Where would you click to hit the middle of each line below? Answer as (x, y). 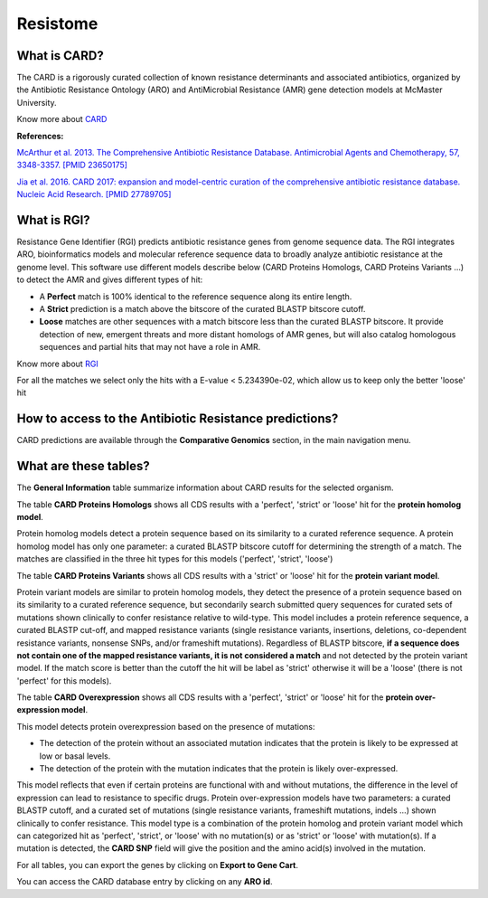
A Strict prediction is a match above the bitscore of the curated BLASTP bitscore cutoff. (202, 309)
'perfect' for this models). (64, 681)
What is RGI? (53, 220)
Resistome (57, 24)
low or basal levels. (75, 756)
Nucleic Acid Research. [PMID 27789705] (94, 194)
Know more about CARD (62, 119)
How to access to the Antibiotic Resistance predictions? (178, 419)
